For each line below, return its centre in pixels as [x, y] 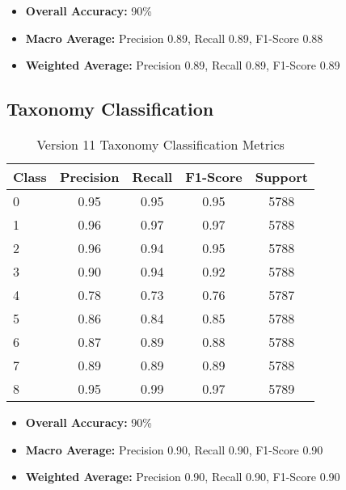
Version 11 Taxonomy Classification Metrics [160, 144]
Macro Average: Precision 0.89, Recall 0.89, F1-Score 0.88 [174, 38]
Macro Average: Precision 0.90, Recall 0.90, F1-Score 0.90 [174, 449]
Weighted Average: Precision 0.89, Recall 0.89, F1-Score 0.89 [183, 65]
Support [282, 176]
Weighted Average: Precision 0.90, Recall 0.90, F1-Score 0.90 [183, 477]
